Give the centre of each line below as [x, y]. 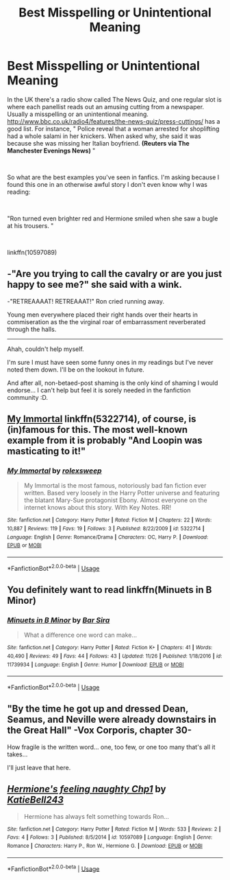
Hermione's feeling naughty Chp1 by [87, 789]
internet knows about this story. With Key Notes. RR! [98, 508]
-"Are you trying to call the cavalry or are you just [115, 274]
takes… [17, 754]
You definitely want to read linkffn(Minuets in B [110, 590]
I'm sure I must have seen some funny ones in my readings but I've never [110, 362]
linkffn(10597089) [32, 252]
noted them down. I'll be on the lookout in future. [76, 370]
